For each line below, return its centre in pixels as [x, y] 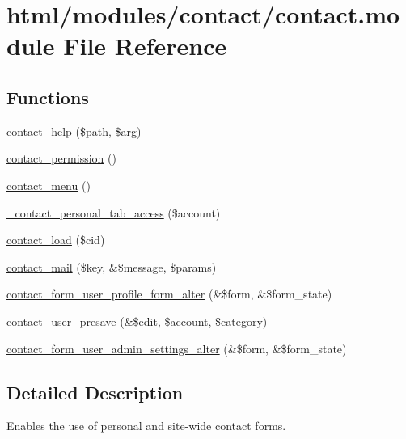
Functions [48, 97]
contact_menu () [49, 185]
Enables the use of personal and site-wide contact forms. [146, 426]
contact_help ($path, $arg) [74, 131]
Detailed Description [95, 392]
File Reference [145, 46]
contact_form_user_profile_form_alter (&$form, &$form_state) [169, 294]
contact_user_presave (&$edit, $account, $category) [137, 321]
